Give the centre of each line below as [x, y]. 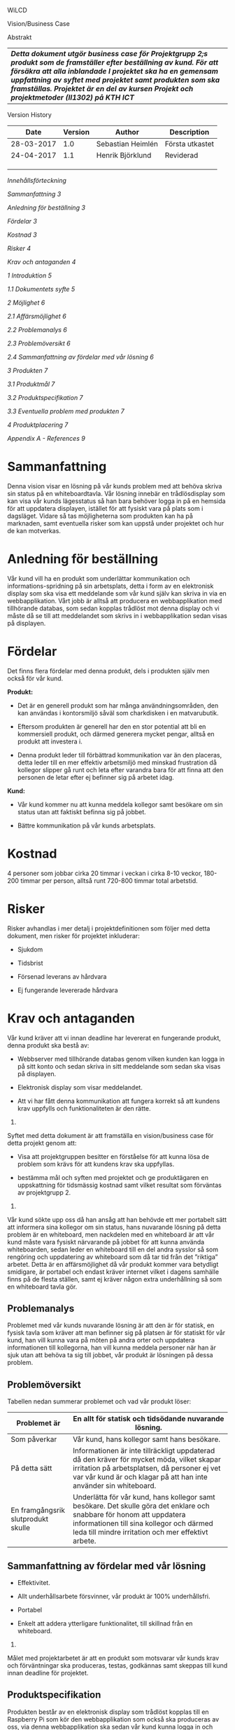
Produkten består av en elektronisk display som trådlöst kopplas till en [108, 1712]
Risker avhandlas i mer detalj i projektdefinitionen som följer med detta [109, 928]
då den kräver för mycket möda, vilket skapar [147, 1460]
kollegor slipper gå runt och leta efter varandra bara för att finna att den [120, 769]
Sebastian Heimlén [127, 144]
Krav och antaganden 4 [42, 262]
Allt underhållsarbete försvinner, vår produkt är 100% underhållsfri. [114, 1596]
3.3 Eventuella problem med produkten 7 [66, 411]
